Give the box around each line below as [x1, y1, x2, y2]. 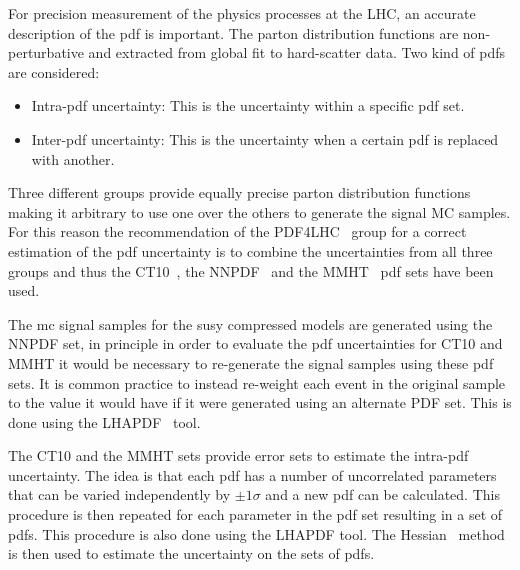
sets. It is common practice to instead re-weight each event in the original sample [8, 372, 506, 393]
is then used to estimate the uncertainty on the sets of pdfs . [8, 543, 375, 564]
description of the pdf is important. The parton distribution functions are [8, 22, 459, 43]
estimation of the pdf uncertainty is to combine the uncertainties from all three [8, 240, 493, 261]
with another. [31, 148, 115, 169]
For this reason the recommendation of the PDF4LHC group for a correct [8, 221, 467, 242]
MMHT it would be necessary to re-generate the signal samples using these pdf [8, 352, 494, 373]
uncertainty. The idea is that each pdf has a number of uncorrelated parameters [8, 464, 497, 485]
